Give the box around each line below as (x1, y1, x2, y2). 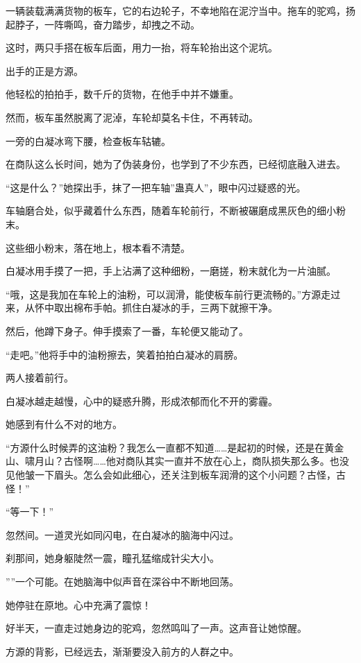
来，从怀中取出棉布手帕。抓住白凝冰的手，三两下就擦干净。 (6, 300, 278, 315)
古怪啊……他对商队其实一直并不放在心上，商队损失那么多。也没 (63, 454, 349, 468)
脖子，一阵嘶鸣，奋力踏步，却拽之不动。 (15, 17, 200, 31)
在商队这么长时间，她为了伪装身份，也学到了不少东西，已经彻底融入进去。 (6, 157, 346, 171)
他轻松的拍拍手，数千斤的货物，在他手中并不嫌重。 (6, 87, 239, 101)
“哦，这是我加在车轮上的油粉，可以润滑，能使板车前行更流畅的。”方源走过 (6, 286, 341, 301)
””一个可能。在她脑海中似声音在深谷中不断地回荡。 (6, 574, 239, 589)
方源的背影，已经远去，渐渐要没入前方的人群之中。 (6, 644, 239, 658)
